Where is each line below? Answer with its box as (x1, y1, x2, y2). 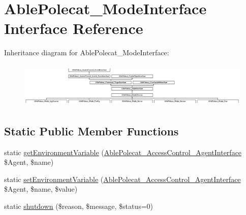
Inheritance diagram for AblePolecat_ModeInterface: (4, 47, 169, 58)
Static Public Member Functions (4, 123, 179, 138)
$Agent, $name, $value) (4, 184, 78, 194)
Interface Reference (4, 18, 143, 39)
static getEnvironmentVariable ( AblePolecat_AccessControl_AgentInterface (4, 147, 242, 157)
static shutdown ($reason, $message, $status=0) (4, 201, 153, 211)
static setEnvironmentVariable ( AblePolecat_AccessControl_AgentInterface (4, 173, 241, 184)
